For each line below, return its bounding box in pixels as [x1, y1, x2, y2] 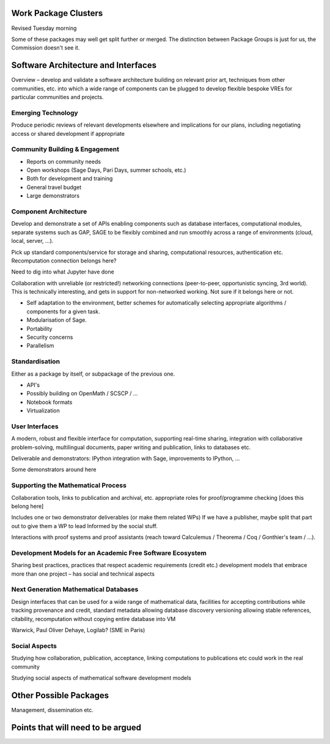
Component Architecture [11, 207, 87, 215]
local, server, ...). [11, 237, 54, 245]
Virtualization [26, 407, 61, 414]
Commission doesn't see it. [11, 44, 80, 51]
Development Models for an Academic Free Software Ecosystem [11, 548, 207, 557]
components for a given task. [26, 308, 100, 315]
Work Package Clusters [11, 8, 103, 18]
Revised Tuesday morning [11, 24, 77, 32]
